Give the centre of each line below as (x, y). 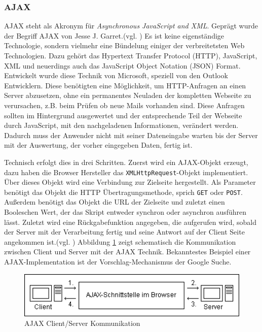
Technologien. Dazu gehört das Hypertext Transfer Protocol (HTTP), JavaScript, (131, 55)
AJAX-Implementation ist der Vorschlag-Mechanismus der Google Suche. (118, 261)
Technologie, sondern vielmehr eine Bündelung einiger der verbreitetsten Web (124, 45)
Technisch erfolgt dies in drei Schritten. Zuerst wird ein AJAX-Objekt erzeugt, (126, 162)
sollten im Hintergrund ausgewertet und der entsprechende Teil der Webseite (123, 115)
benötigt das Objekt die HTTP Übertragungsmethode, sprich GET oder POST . (123, 192)
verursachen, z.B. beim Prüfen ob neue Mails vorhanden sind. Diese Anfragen (124, 105)
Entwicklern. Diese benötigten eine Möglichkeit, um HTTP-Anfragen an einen (125, 85)
